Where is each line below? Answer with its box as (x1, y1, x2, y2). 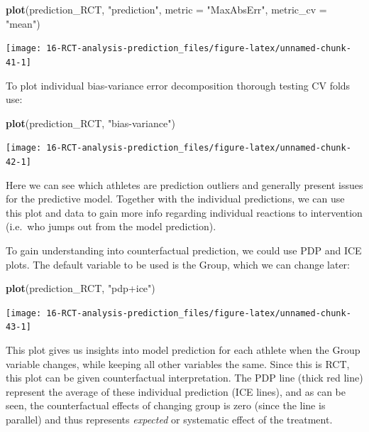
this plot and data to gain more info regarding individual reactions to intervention (6, 205, 363, 220)
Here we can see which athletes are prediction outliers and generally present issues (6, 177, 363, 192)
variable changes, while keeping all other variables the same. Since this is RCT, (6, 356, 350, 371)
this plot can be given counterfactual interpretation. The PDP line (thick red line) (6, 370, 363, 385)
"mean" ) (6, 16, 40, 31)
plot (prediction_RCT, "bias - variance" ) (6, 115, 175, 130)
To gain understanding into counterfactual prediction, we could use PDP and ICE (6, 242, 362, 257)
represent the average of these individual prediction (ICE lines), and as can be (6, 384, 346, 399)
